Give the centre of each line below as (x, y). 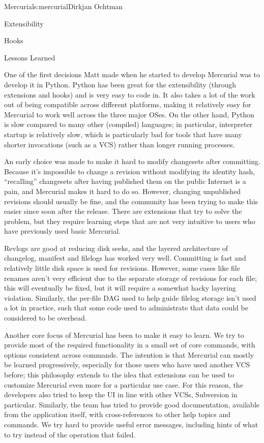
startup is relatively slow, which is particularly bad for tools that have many (123, 134)
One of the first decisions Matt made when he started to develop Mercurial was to (132, 74)
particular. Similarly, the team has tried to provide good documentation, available (132, 404)
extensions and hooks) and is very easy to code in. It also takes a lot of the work (130, 94)
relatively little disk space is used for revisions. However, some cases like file (122, 268)
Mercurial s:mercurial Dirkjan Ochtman (64, 6)
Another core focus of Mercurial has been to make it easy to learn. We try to (124, 335)
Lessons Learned (30, 57)
